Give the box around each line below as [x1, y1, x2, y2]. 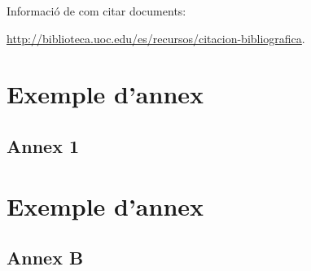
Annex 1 [7, 133, 80, 158]
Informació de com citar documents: [7, 2, 186, 19]
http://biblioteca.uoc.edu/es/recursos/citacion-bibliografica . [7, 29, 305, 46]
